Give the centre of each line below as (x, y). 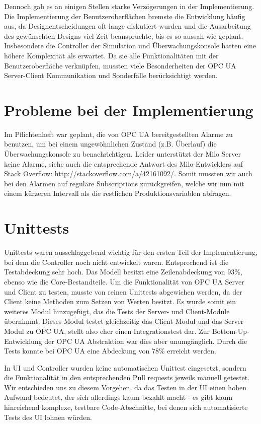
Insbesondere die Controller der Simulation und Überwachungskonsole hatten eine (130, 46)
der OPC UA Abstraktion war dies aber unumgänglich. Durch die (146, 341)
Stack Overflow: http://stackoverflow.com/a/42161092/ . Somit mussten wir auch (128, 173)
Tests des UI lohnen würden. (48, 417)
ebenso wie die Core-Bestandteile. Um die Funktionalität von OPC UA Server (124, 281)
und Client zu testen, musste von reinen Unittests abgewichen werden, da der (123, 291)
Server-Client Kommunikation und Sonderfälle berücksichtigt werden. (111, 75)
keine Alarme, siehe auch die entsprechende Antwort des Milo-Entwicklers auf (124, 163)
